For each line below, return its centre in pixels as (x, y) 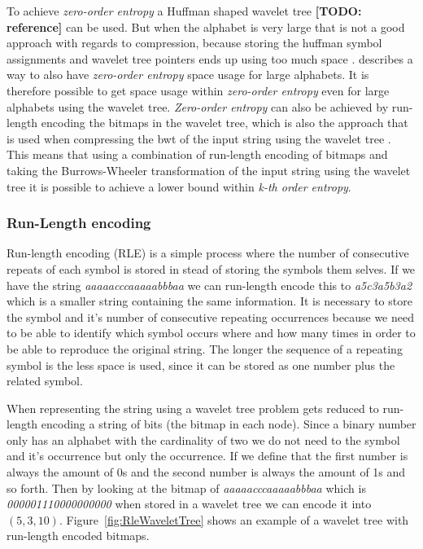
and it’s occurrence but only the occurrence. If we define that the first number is (207, 456)
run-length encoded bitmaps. (78, 536)
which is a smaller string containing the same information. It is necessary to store (209, 301)
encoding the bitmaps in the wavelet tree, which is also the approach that (225, 123)
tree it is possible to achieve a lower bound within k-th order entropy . (179, 186)
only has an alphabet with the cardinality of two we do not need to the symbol (203, 439)
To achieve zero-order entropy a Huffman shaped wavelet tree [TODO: (184, 11)
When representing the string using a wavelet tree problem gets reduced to (193, 408)
